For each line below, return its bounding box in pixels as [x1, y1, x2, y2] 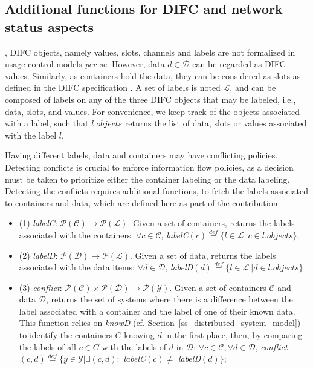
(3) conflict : [19, 281, 62, 293]
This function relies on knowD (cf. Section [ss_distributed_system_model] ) [19, 316, 301, 329]
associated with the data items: [19, 261, 135, 273]
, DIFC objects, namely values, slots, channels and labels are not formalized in [5, 45, 295, 58]
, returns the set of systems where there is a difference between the [45, 293, 293, 305]
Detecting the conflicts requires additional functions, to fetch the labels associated [5, 184, 309, 197]
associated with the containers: [19, 228, 134, 241]
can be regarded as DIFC [192, 57, 286, 70]
